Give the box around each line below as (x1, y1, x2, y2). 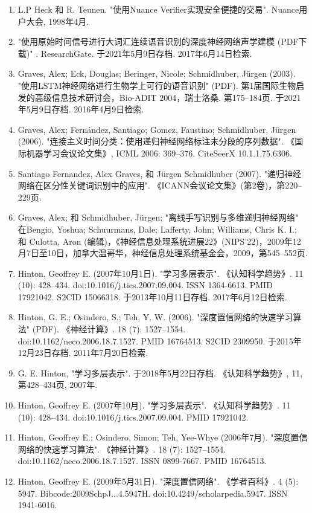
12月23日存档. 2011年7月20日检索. (18, 346, 148, 359)
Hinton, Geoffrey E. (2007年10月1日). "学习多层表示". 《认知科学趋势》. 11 (18, 266, 304, 279)
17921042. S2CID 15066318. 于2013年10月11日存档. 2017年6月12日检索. (18, 290, 287, 303)
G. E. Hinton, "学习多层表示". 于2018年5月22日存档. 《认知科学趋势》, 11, (18, 366, 303, 379)
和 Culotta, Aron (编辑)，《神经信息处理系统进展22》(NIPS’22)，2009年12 (18, 234, 301, 247)
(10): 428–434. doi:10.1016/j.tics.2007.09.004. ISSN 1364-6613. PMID (18, 279, 273, 291)
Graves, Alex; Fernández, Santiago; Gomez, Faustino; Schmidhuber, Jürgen (18, 123, 296, 135)
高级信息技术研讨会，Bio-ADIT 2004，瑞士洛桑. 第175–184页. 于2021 (34, 91, 301, 103)
